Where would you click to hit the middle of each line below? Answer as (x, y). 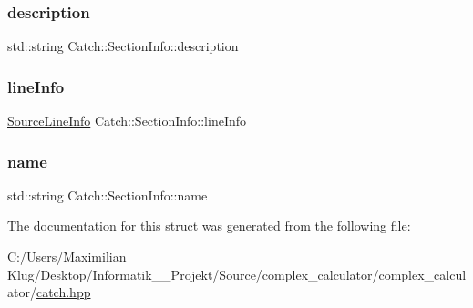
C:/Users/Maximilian (67, 257)
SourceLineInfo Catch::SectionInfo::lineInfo (127, 121)
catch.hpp (63, 292)
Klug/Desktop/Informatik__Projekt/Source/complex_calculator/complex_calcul (237, 274)
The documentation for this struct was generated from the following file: (209, 226)
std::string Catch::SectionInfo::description (123, 46)
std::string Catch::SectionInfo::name (108, 195)
